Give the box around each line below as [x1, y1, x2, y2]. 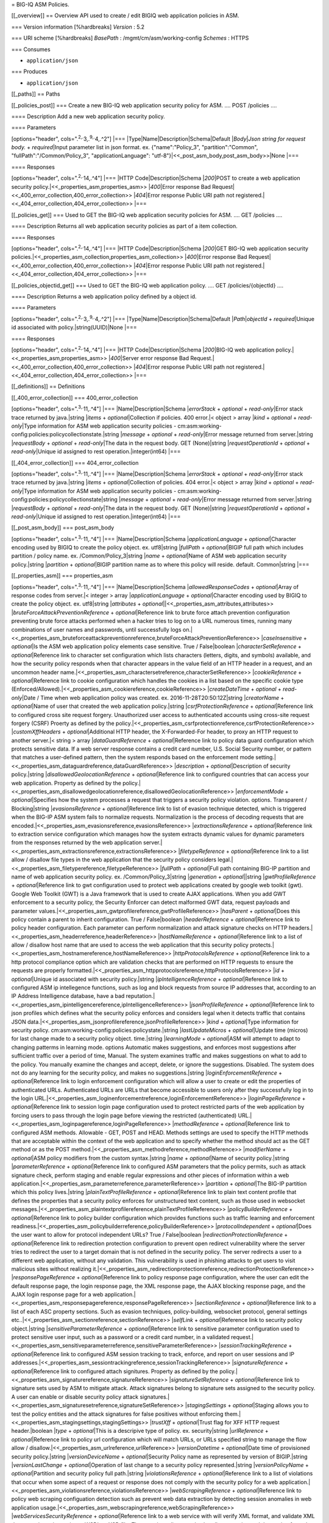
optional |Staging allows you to [232, 1402, 309, 1409]
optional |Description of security [210, 762, 291, 769]
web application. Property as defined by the [11, 779, 122, 786]
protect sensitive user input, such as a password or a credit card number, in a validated [11, 1334, 230, 1341]
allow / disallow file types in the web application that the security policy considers [11, 856, 216, 863]
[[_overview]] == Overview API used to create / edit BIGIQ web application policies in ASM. [11, 12, 240, 19]
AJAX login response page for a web [11, 1291, 104, 1298]
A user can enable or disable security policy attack [11, 1393, 139, 1401]
